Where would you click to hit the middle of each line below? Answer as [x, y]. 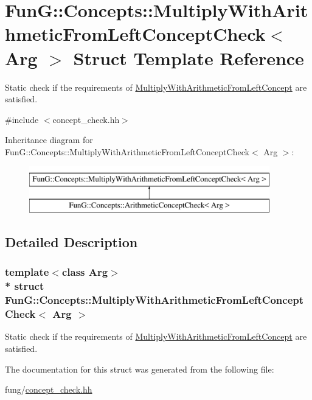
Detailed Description [71, 242]
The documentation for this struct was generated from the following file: [140, 369]
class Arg [85, 272]
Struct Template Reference [189, 58]
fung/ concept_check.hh [49, 389]
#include [22, 119]
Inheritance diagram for [49, 140]
